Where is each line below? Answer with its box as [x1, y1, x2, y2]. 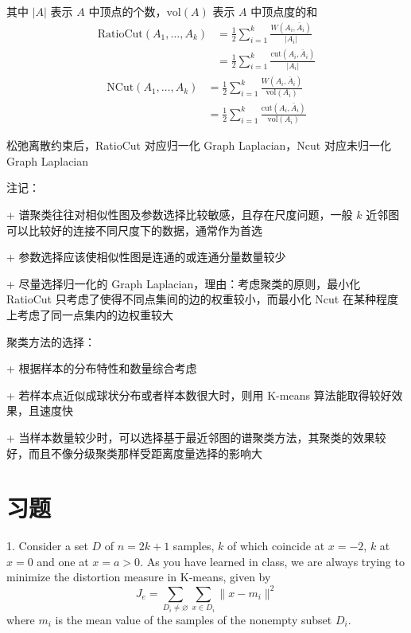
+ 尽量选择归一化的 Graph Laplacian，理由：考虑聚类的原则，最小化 [6, 275, 361, 291]
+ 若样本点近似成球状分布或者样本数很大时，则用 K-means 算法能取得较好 [6, 386, 392, 403]
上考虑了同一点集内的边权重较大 [6, 306, 173, 322]
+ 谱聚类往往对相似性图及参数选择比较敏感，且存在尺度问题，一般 [6, 206, 353, 222]
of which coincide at [227, 537, 325, 554]
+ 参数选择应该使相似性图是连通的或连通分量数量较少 [6, 248, 286, 265]
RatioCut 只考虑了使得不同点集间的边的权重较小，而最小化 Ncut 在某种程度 [6, 291, 398, 307]
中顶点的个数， [88, 3, 167, 19]
